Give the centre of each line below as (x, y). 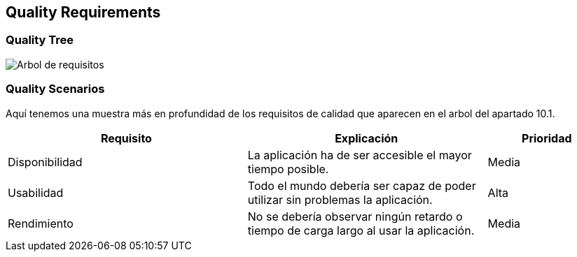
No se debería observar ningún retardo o (355, 216)
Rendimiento (41, 223)
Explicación (367, 138)
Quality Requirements (83, 12)
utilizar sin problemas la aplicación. (340, 199)
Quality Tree (40, 40)
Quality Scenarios (55, 89)
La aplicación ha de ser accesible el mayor (360, 155)
